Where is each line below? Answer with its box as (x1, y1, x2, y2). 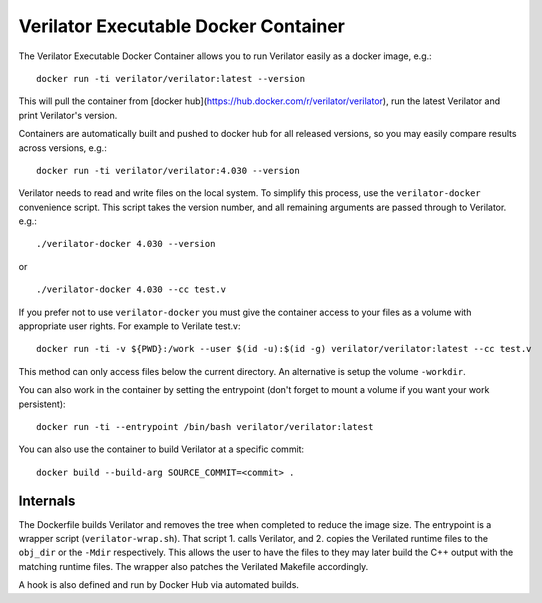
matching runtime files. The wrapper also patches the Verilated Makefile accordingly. (18, 560, 369, 572)
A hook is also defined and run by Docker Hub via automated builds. (18, 579, 300, 591)
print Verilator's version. (18, 109, 118, 121)
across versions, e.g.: (18, 141, 107, 154)
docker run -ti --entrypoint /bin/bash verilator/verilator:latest (36, 421, 374, 432)
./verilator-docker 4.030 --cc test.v (36, 284, 227, 295)
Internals (18, 492, 76, 509)
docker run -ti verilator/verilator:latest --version (36, 73, 305, 84)
